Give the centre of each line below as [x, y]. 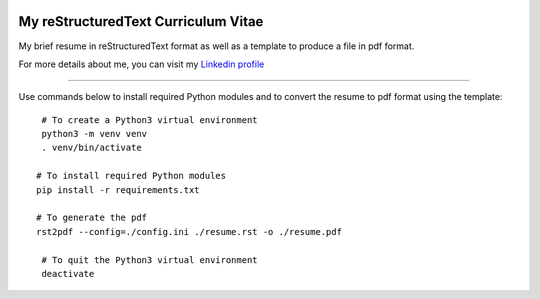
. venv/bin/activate [91, 148]
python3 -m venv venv [94, 134]
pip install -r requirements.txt [118, 189]
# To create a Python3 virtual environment [150, 119]
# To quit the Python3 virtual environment [150, 259]
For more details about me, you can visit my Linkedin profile [141, 64]
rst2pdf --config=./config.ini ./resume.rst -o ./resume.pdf [189, 231]
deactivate [68, 273]
